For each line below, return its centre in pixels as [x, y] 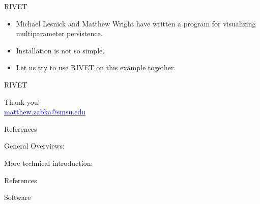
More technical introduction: [49, 163]
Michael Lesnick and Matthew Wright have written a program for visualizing [136, 23]
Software [18, 197]
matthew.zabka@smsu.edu [45, 112]
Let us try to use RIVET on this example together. [96, 67]
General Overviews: [34, 146]
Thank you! [22, 101]
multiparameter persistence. [59, 33]
